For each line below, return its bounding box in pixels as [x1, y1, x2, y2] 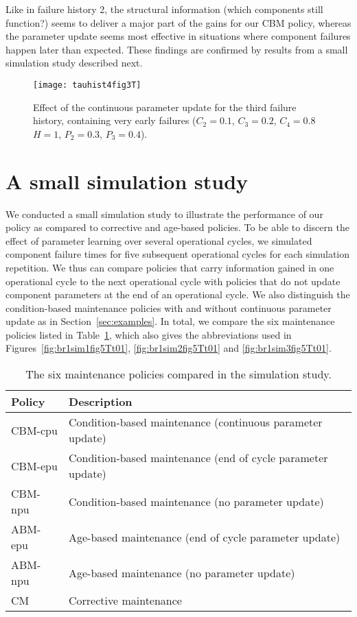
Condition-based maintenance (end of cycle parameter [69, 450, 328, 466]
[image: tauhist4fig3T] [33, 80, 141, 90]
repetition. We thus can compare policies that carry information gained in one [5, 260, 334, 274]
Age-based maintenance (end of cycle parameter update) [69, 529, 341, 545]
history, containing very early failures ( [33, 113, 196, 128]
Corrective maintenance [69, 592, 182, 609]
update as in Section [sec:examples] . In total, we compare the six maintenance [5, 314, 335, 328]
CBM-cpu [11, 422, 58, 438]
